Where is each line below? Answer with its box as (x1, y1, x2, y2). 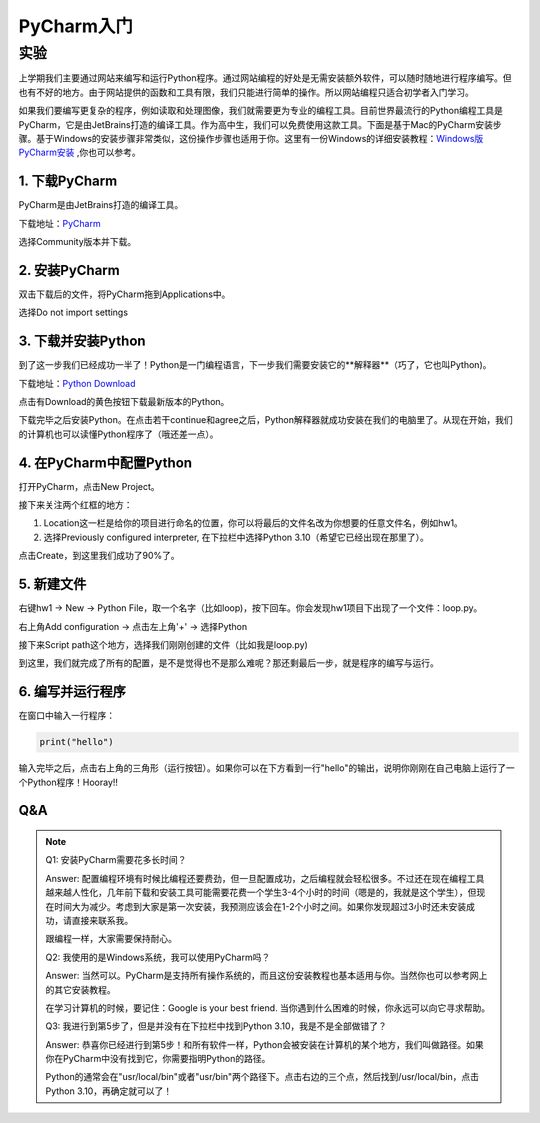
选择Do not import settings (18, 306, 129, 319)
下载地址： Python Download (18, 377, 136, 389)
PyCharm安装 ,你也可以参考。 (18, 146, 141, 159)
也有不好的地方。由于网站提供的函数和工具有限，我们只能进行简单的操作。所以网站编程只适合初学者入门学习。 (18, 86, 474, 98)
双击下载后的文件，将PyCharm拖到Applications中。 (18, 288, 231, 300)
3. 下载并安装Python (18, 333, 146, 350)
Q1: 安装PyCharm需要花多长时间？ (45, 854, 187, 866)
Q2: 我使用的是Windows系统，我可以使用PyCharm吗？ (45, 951, 271, 963)
